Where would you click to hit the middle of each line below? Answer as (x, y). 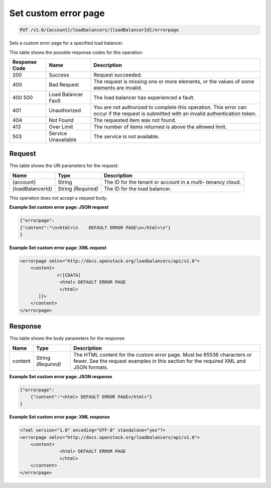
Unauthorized (65, 110)
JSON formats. (91, 367)
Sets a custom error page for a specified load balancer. (66, 43)
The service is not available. (127, 136)
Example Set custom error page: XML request (58, 248)
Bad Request (64, 85)
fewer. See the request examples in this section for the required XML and (160, 361)
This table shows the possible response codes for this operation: (76, 52)
